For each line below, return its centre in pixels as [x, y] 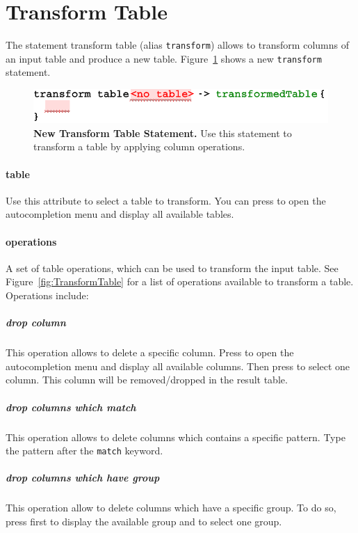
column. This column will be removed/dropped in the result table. [147, 380]
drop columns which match [71, 407]
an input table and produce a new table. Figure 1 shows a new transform [164, 58]
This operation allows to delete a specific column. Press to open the [150, 352]
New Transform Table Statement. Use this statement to [163, 133]
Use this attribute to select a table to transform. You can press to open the [166, 200]
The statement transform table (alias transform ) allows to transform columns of [177, 45]
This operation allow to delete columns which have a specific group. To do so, [171, 508]
